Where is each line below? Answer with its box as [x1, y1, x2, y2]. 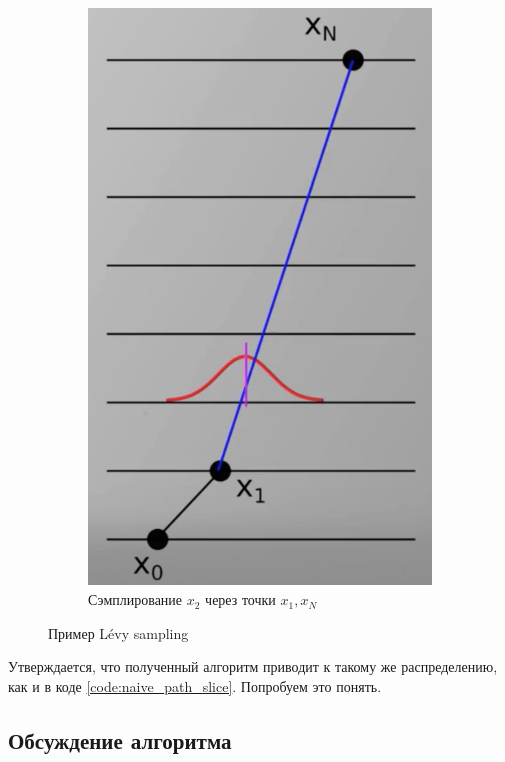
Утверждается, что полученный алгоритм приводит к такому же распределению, [8, 656, 498, 677]
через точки [205, 589, 276, 610]
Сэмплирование [88, 589, 183, 610]
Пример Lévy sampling [48, 622, 189, 643]
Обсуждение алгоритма [8, 724, 232, 755]
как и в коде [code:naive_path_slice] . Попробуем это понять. [8, 675, 382, 696]
